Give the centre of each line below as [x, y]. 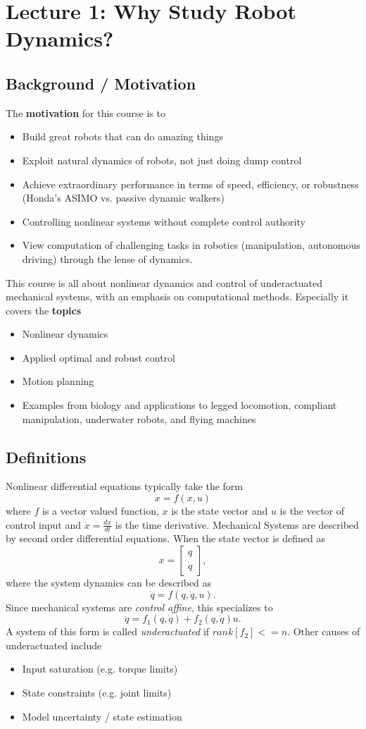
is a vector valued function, [101, 511]
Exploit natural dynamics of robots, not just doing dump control [162, 160]
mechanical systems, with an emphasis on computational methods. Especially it [177, 296]
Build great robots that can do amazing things [122, 136]
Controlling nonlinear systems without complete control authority [164, 221]
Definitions [46, 457]
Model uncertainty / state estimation [102, 716]
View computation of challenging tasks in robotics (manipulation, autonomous [191, 245]
